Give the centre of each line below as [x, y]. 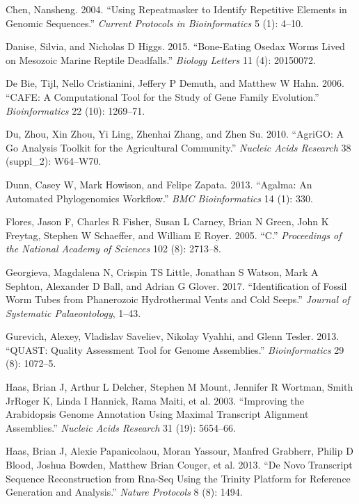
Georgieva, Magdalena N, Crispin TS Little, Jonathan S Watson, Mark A [162, 271]
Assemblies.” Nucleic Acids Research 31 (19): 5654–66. [121, 427]
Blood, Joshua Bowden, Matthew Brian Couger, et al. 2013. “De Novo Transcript [179, 465]
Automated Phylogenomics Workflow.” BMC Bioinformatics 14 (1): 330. [159, 198]
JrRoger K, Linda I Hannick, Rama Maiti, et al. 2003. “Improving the [155, 400]
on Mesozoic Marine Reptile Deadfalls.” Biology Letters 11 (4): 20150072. [161, 59]
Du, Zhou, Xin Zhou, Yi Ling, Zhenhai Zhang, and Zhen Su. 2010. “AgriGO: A [175, 134]
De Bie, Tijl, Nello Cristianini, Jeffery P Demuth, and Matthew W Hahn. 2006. [175, 83]
